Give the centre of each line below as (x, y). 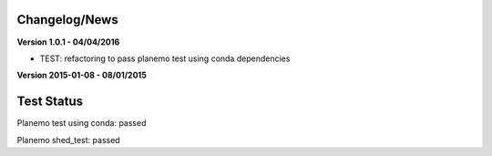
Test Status (50, 102)
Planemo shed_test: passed (68, 140)
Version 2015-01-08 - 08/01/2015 (82, 75)
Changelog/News (67, 20)
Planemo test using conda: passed (82, 123)
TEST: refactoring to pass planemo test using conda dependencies (165, 58)
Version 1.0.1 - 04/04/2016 (68, 42)
